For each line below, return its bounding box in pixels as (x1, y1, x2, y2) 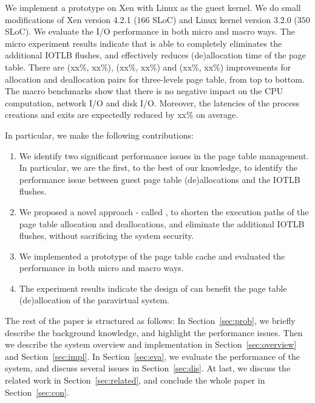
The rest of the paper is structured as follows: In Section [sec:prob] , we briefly (5, 314, 296, 327)
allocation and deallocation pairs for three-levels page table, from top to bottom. (5, 72, 305, 85)
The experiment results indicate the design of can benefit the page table (19, 281, 287, 294)
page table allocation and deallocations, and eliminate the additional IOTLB (19, 217, 305, 230)
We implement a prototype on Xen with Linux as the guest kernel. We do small (5, 1, 301, 13)
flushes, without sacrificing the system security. (19, 229, 194, 242)
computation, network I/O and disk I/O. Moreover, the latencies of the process (5, 96, 300, 109)
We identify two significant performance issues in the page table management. (19, 149, 309, 162)
